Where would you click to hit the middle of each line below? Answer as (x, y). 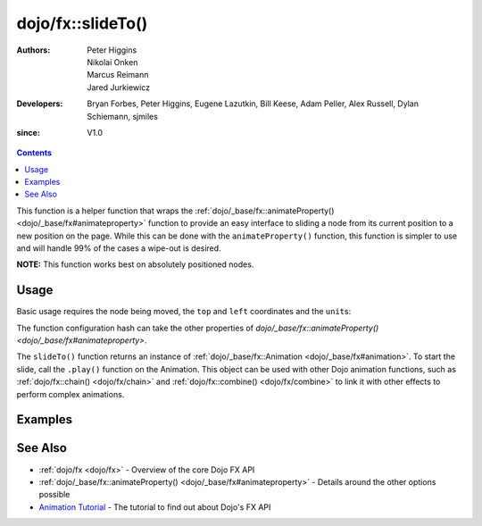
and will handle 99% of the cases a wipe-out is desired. (119, 248)
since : (28, 132)
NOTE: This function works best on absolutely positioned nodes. (135, 264)
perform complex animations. (71, 394)
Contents (34, 153)
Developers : (40, 104)
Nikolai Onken (112, 62)
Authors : (33, 50)
